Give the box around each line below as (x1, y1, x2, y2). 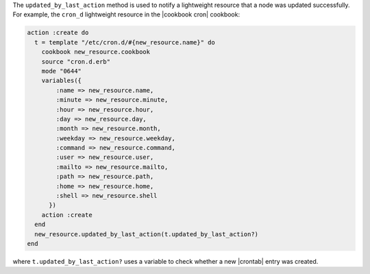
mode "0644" (41, 67, 82, 75)
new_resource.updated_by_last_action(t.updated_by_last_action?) (34, 230, 259, 238)
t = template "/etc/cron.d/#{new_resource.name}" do (34, 38, 215, 46)
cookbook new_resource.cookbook (41, 48, 151, 56)
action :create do (27, 29, 89, 37)
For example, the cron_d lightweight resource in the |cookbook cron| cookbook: (12, 10, 240, 18)
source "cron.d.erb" (41, 58, 111, 65)
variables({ (41, 77, 82, 85)
